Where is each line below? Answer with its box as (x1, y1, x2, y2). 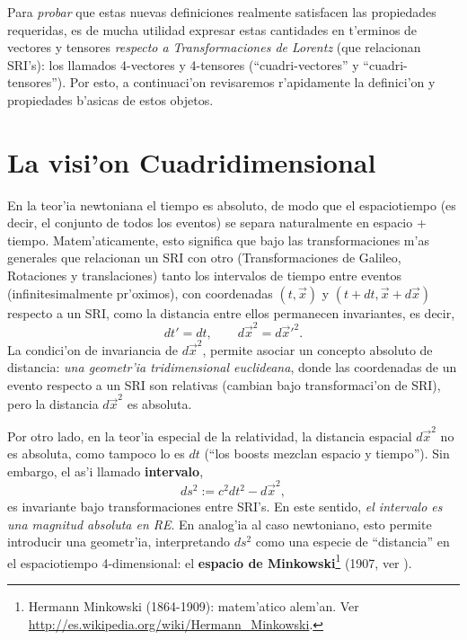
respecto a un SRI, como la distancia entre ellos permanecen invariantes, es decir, (7, 303, 455, 322)
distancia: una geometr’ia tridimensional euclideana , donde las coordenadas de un (7, 358, 457, 377)
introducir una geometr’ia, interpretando (7, 532, 230, 551)
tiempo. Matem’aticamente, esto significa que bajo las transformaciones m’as (7, 230, 429, 249)
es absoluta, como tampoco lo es (7, 444, 185, 463)
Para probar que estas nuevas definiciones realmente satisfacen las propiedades (7, 3, 436, 21)
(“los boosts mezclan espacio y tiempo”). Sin (204, 444, 450, 463)
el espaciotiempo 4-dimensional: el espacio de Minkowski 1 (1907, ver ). (7, 550, 412, 572)
